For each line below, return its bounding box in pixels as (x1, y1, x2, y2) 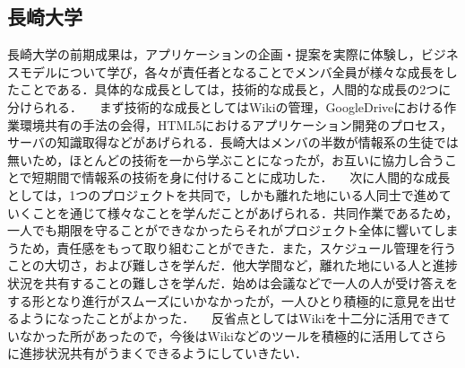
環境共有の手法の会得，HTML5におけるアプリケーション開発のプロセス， (19, 115, 452, 134)
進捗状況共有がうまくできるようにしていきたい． (19, 344, 307, 363)
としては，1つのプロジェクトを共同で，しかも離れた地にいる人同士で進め (7, 185, 439, 204)
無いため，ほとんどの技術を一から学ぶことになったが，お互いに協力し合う (7, 150, 445, 169)
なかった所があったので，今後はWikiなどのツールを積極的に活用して (19, 326, 422, 345)
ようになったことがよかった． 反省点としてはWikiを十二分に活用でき (19, 309, 438, 328)
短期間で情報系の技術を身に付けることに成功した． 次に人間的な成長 (31, 168, 451, 187)
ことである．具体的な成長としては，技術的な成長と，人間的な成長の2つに (19, 80, 452, 99)
